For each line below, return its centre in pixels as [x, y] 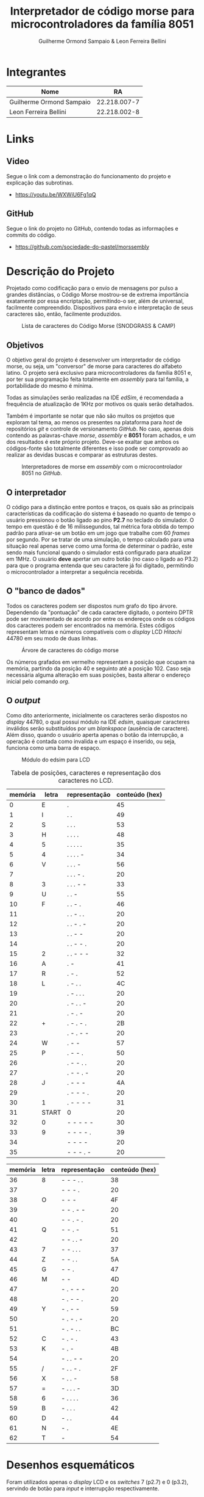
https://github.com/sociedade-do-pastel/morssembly [82, 247]
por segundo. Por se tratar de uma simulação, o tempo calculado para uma [100, 540]
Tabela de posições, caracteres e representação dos [86, 772]
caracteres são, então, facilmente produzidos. [64, 314]
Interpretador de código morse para [102, 11]
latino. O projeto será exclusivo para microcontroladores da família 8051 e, [100, 373]
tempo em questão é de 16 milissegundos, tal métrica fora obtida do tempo [100, 527]
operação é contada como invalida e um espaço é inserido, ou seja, [91, 741]
